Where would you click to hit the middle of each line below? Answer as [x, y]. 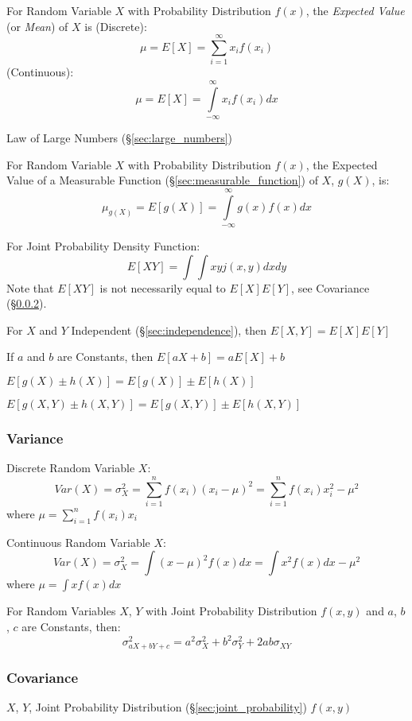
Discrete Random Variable [71, 468]
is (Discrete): [116, 26]
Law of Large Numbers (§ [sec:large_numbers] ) [120, 138]
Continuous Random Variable [78, 542]
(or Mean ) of [37, 26]
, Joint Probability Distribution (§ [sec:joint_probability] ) [168, 707]
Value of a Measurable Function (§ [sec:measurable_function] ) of [162, 180]
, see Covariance [330, 287]
